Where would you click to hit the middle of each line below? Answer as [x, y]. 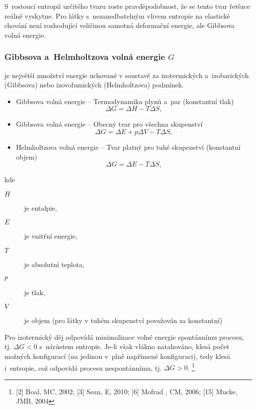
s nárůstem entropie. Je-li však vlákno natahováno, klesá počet [134, 346]
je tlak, [35, 292]
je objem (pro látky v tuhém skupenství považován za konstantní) [123, 320]
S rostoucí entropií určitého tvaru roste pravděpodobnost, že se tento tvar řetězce [127, 6]
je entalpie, [41, 207]
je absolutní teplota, [54, 264]
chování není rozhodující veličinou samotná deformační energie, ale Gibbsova [120, 25]
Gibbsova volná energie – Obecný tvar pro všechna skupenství [109, 124]
